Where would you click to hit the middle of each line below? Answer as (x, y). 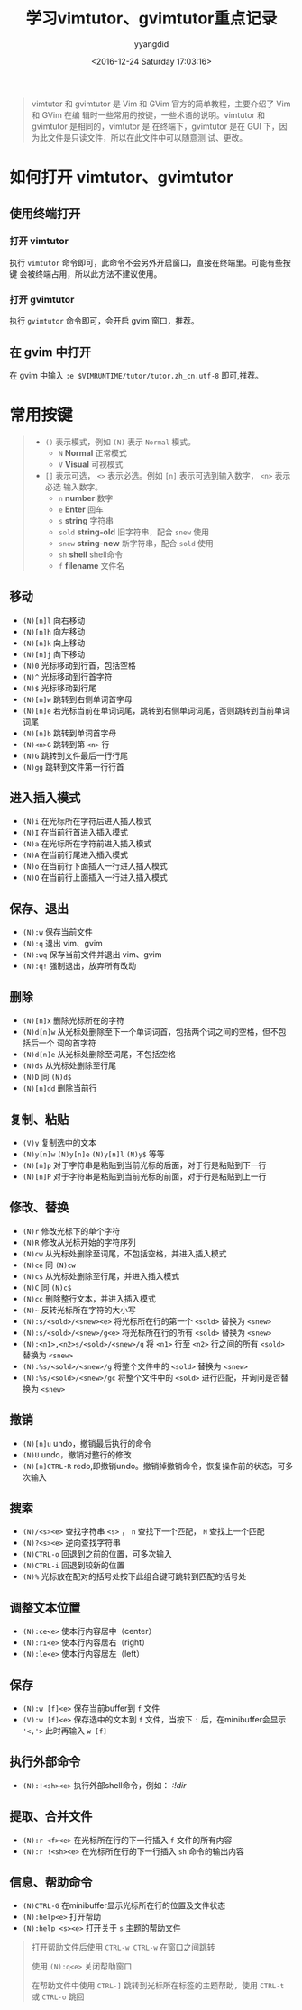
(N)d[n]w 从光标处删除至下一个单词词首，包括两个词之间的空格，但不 (151, 1032)
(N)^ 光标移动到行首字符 (67, 676)
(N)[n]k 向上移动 (54, 643)
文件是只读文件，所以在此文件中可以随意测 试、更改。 (147, 137)
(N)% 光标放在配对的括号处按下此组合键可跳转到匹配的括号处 (134, 1576)
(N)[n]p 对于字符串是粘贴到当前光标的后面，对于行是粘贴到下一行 (144, 1165)
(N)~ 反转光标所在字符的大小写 (79, 1310)
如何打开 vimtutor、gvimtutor (121, 178)
